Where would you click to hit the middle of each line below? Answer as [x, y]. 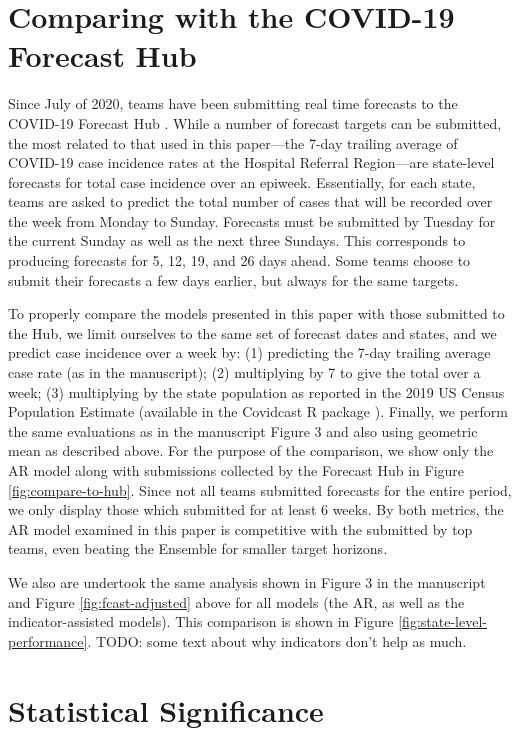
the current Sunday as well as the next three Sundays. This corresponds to [237, 240]
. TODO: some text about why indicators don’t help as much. [277, 640]
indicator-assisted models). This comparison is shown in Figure [201, 621]
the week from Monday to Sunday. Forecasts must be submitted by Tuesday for [252, 220]
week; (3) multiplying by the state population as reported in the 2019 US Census [256, 391]
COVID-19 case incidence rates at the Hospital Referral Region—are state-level [251, 162]
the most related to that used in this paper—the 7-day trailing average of [233, 142]
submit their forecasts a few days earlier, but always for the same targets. [233, 279]
